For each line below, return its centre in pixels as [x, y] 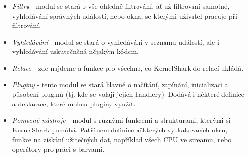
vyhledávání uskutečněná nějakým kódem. [75, 51]
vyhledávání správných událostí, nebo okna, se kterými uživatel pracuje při [124, 15]
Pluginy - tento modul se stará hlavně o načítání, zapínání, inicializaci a [120, 84]
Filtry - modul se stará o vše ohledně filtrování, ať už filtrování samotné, [121, 6]
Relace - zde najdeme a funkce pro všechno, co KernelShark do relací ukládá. [128, 67]
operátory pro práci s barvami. [58, 149]
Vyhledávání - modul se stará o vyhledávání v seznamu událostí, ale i [115, 41]
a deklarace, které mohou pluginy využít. [74, 103]
